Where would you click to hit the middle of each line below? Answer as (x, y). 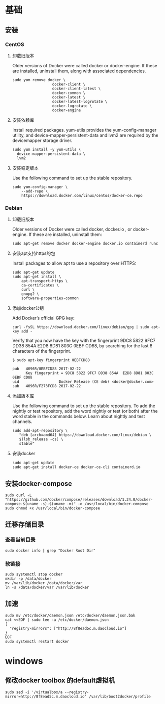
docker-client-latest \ (76, 89)
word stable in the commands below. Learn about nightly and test (79, 417)
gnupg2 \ (30, 294)
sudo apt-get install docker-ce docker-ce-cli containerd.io (76, 467)
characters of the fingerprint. (42, 351)
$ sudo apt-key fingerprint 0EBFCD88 (51, 360)
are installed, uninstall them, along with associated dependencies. (79, 71)
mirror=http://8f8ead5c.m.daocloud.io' (46, 696)
